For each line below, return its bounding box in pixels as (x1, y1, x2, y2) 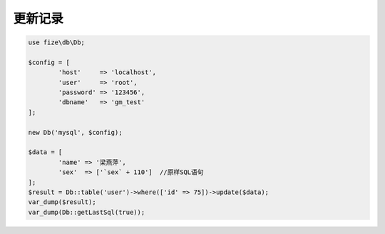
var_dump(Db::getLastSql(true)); (28, 208, 145, 216)
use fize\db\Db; (28, 39, 86, 46)
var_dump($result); (28, 198, 96, 206)
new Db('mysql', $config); (28, 128, 123, 136)
